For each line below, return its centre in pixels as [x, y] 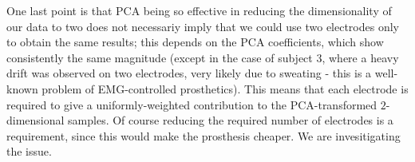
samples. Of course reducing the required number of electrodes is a [231, 120]
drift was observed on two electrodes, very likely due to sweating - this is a [189, 73]
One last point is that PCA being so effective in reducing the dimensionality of [199, 10]
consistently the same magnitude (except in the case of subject [160, 57]
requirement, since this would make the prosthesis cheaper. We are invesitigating [204, 135]
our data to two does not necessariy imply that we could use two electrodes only [203, 26]
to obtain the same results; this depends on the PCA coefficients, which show [195, 42]
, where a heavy [360, 57]
